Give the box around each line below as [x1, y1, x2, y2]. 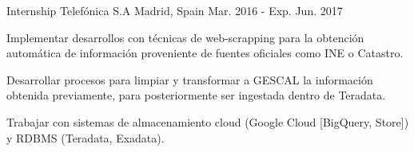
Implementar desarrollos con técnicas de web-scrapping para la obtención [6, 29, 364, 45]
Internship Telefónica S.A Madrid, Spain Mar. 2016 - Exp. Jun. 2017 [6, 2, 343, 18]
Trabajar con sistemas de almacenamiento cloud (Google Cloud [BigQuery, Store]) [6, 113, 409, 130]
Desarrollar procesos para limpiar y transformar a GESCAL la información [6, 71, 373, 88]
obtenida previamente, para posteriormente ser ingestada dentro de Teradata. [6, 87, 386, 103]
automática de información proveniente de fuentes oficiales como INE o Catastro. [6, 45, 404, 61]
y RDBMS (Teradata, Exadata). [6, 129, 165, 146]
